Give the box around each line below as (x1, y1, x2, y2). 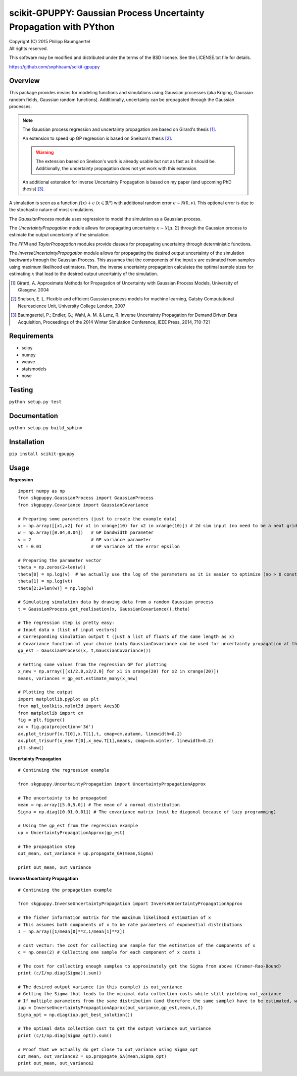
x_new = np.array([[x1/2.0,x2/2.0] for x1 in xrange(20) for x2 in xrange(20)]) (18, 669, 219, 674)
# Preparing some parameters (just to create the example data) (18, 516, 178, 521)
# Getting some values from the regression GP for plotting (18, 662, 167, 667)
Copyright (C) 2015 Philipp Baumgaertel (9, 39, 90, 45)
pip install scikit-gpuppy (9, 451, 75, 456)
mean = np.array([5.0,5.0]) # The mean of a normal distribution (18, 802, 180, 808)
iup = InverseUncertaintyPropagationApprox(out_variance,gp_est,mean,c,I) (18, 1005, 203, 1011)
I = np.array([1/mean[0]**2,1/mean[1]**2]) (18, 928, 125, 934)
